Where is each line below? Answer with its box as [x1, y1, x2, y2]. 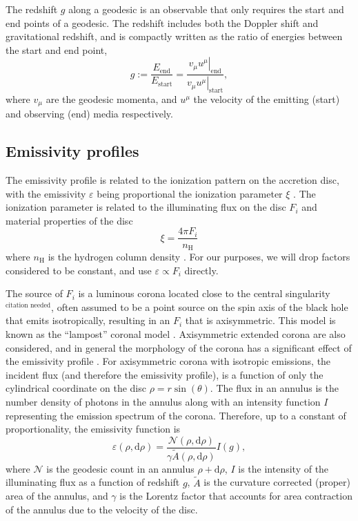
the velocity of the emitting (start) [193, 91, 340, 106]
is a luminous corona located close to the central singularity [78, 286, 330, 301]
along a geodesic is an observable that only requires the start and [68, 2, 344, 16]
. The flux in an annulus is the [210, 381, 339, 395]
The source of [6, 286, 63, 301]
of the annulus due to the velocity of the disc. [6, 502, 198, 516]
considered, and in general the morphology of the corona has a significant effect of [6, 340, 352, 354]
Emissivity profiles [6, 140, 139, 162]
